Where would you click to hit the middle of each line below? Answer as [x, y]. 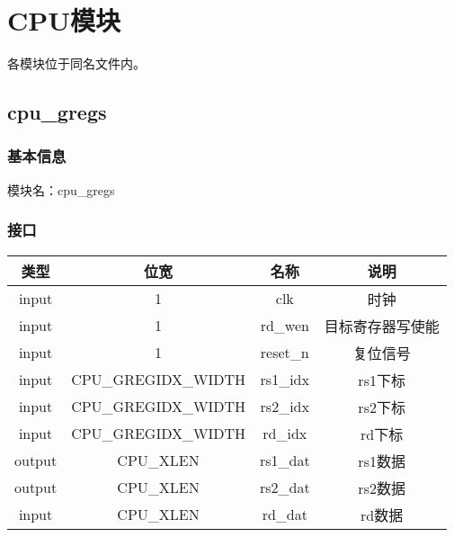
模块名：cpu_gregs [61, 189]
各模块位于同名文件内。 [76, 63]
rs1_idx [285, 380]
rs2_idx [285, 407]
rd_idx [285, 434]
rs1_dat [285, 461]
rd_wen [285, 326]
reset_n [285, 353]
